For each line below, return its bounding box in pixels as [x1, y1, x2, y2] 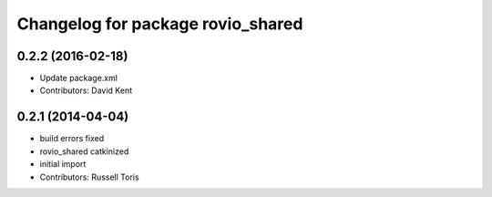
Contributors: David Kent [39, 85, 132, 96]
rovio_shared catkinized [39, 146, 129, 157]
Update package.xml [39, 73, 118, 84]
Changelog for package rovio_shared [16, 14, 303, 34]
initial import [39, 159, 87, 170]
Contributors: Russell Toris [39, 171, 140, 182]
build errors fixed [39, 133, 105, 144]
